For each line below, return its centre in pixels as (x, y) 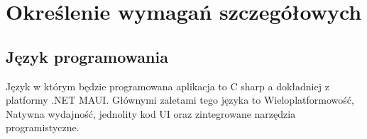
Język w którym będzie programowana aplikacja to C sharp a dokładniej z (168, 86)
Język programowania (87, 56)
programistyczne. (43, 127)
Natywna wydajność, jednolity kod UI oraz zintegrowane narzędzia (151, 113)
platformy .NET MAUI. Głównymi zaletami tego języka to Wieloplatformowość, (180, 100)
